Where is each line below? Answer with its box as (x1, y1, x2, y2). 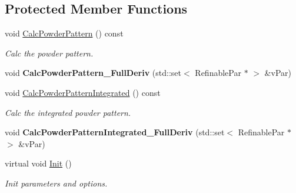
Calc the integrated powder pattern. (5, 106, 131, 118)
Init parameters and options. (5, 177, 108, 189)
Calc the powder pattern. (5, 46, 94, 59)
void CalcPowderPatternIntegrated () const (5, 86, 161, 98)
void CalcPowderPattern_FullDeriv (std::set (5, 66, 182, 79)
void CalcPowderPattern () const (5, 27, 124, 39)
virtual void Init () (5, 157, 72, 169)
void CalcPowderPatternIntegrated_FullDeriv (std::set (5, 126, 225, 138)
